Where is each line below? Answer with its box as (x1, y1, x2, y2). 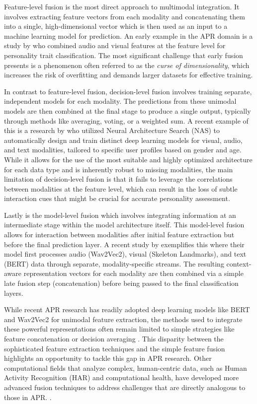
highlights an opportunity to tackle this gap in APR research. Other (4, 353, 212, 363)
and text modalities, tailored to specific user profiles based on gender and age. (4, 144, 242, 155)
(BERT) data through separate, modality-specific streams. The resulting (4, 258, 224, 269)
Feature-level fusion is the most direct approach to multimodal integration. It (4, 1, 240, 11)
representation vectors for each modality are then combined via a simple (23, 268, 244, 278)
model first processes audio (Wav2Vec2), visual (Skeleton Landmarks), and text (4, 249, 247, 259)
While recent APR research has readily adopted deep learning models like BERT (4, 304, 250, 315)
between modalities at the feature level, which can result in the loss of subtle (4, 183, 238, 194)
